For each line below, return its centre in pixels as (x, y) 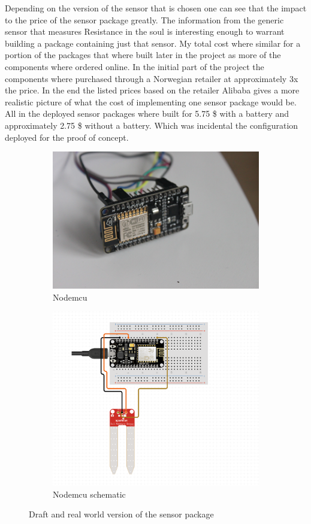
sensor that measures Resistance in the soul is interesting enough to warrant (145, 31)
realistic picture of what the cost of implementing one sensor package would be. (151, 102)
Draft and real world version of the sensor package (121, 514)
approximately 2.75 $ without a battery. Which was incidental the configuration (152, 125)
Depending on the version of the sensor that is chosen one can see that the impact (156, 8)
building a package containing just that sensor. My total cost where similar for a (153, 43)
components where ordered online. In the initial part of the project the (135, 66)
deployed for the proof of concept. (67, 137)
